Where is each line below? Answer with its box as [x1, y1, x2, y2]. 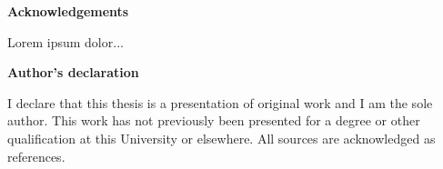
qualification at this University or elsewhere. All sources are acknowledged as [7, 128, 436, 147]
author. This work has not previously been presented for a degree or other [7, 111, 420, 130]
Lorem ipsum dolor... [7, 32, 124, 51]
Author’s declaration [7, 63, 139, 82]
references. [7, 146, 65, 165]
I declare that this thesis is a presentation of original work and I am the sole [7, 93, 433, 112]
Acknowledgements [7, 2, 129, 20]
